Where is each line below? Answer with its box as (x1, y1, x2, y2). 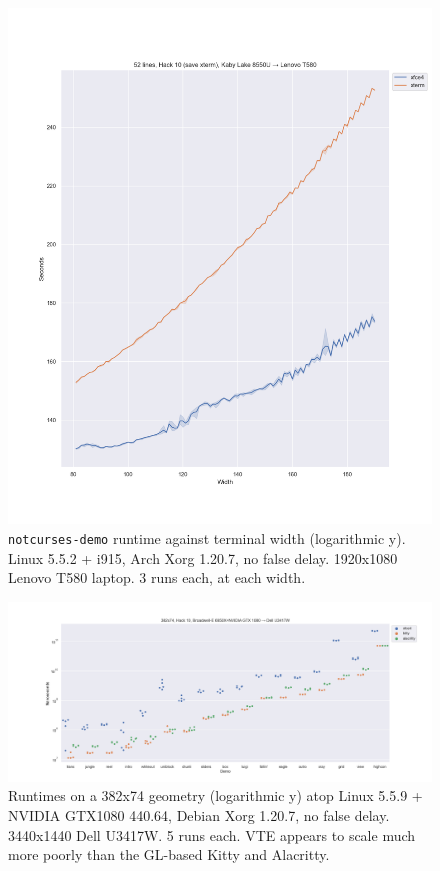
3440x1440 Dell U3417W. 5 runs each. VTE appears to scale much (8, 824, 416, 845)
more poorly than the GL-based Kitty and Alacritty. (8, 844, 330, 865)
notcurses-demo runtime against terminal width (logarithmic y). (8, 527, 406, 548)
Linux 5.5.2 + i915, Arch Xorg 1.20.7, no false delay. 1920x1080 (8, 547, 398, 568)
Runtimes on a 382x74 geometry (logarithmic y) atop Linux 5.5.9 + (8, 785, 423, 806)
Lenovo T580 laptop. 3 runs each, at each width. (8, 567, 306, 588)
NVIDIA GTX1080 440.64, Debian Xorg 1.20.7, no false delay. (8, 804, 390, 825)
